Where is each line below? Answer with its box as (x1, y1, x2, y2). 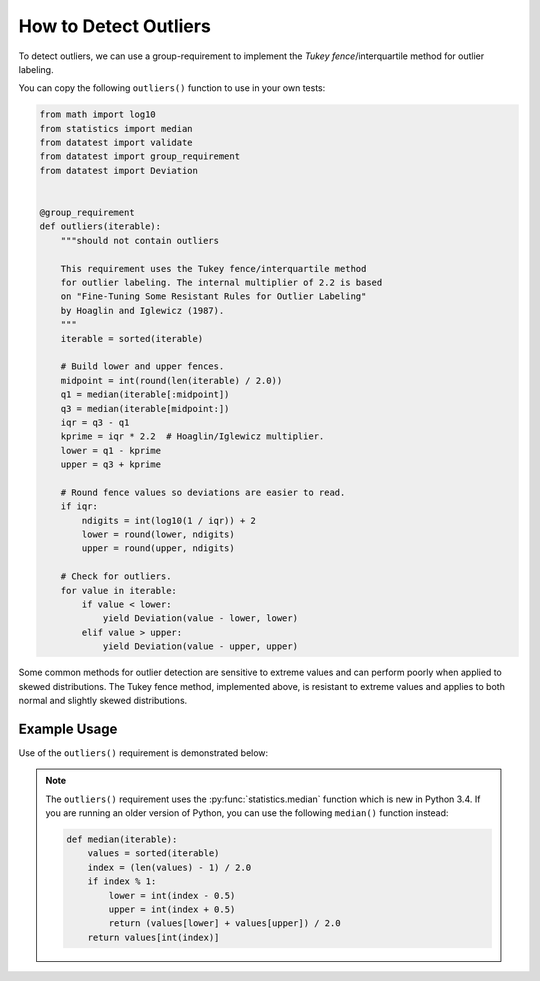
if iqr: (60, 501, 99, 512)
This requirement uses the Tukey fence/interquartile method (60, 263, 367, 274)
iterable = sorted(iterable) (60, 333, 204, 344)
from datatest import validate (39, 137, 194, 149)
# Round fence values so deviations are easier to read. (60, 486, 346, 498)
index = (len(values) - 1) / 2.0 (87, 861, 252, 873)
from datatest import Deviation (39, 165, 199, 176)
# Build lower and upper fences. (60, 361, 225, 372)
